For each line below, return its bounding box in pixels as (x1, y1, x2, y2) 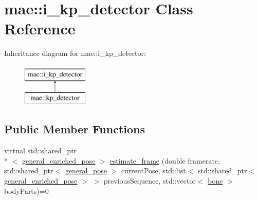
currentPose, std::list (121, 165, 186, 176)
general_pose (65, 165, 107, 176)
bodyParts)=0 (4, 185, 49, 196)
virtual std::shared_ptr (4, 145, 77, 156)
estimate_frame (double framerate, (109, 155, 220, 166)
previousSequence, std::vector (103, 175, 196, 186)
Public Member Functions (4, 121, 145, 137)
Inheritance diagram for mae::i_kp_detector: (4, 48, 146, 58)
